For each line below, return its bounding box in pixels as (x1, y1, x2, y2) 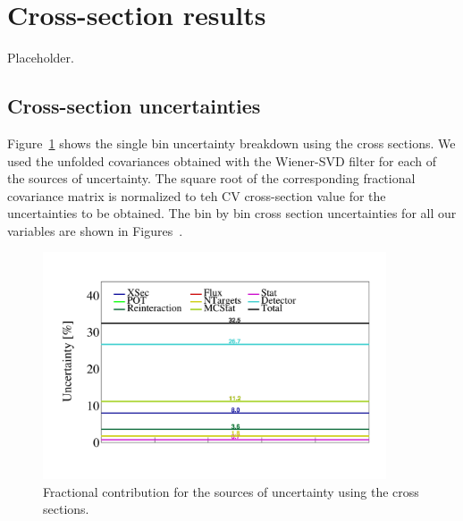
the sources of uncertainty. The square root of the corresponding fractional (7, 169, 416, 188)
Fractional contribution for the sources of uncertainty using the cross (43, 482, 419, 500)
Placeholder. (7, 48, 74, 67)
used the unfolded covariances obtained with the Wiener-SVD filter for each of (7, 151, 437, 170)
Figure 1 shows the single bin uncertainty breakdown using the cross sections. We (7, 133, 456, 152)
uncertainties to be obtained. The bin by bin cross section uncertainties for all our (7, 204, 457, 223)
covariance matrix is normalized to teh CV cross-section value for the (7, 186, 386, 205)
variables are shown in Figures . (7, 221, 183, 239)
